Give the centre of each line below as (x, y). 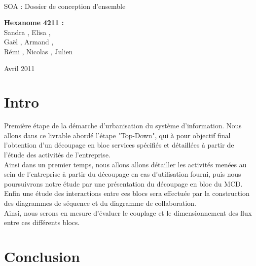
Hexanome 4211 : (34, 22)
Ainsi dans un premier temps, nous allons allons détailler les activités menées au (125, 164)
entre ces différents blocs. (42, 222)
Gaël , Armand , (29, 42)
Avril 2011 (19, 68)
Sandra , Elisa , (27, 32)
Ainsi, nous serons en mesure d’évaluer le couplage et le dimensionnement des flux (128, 212)
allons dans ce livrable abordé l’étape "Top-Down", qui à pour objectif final (117, 135)
